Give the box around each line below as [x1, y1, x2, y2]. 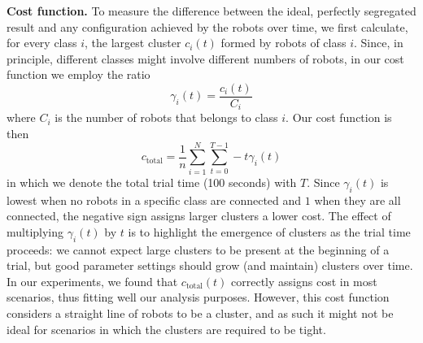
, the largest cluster [85, 34, 181, 51]
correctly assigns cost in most [231, 272, 377, 289]
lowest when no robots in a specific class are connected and [7, 191, 302, 208]
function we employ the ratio [7, 66, 150, 83]
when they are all [314, 191, 401, 208]
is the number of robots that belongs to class [55, 109, 278, 126]
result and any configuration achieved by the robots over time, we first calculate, [7, 18, 408, 35]
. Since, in [354, 34, 403, 51]
